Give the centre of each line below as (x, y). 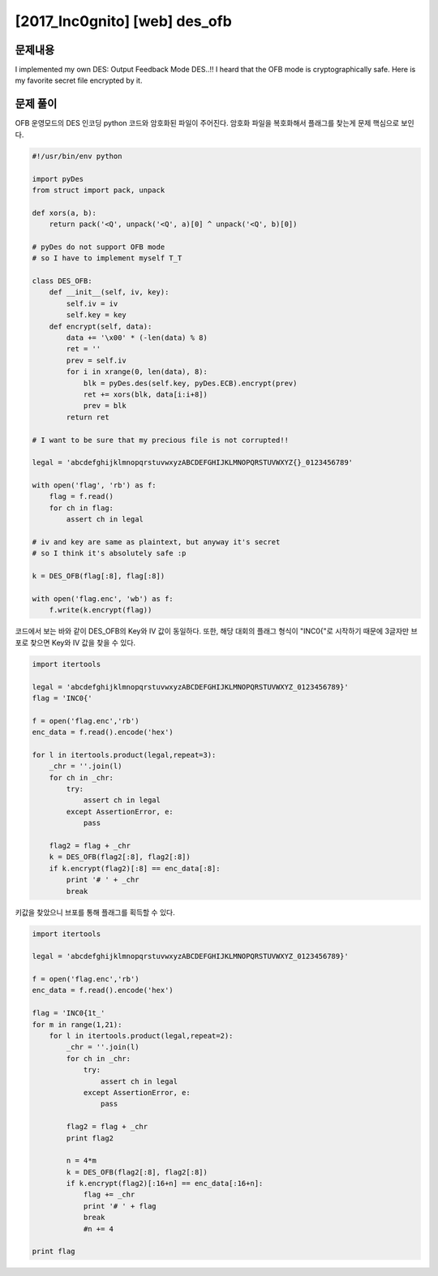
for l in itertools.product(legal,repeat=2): (141, 1036)
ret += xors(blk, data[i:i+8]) (146, 394)
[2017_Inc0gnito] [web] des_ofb (124, 21)
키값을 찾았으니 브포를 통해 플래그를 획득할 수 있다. (95, 912)
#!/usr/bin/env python (77, 156)
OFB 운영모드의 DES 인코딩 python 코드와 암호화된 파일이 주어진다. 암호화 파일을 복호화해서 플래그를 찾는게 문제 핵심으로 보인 (215, 123)
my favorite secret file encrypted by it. (79, 80)
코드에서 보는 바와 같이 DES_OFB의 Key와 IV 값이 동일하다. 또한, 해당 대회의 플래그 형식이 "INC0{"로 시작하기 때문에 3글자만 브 (216, 631)
